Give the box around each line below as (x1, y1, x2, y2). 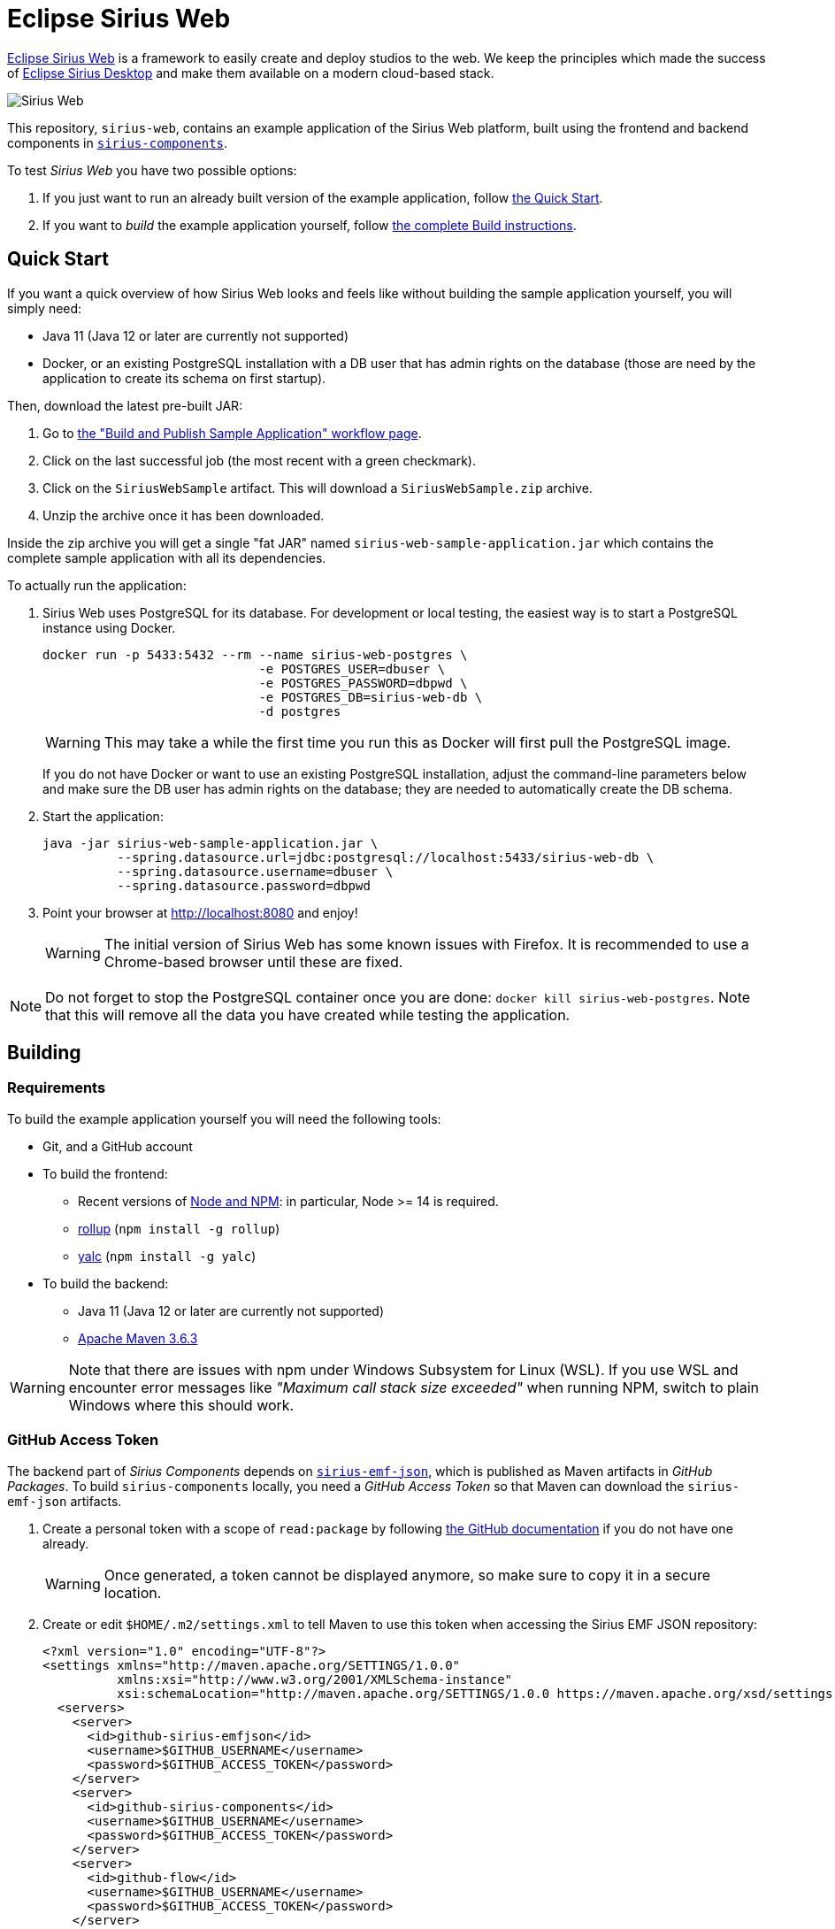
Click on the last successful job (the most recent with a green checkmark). (42, 452, 476, 468)
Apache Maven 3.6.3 (78, 1330, 198, 1346)
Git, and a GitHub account (42, 1138, 193, 1154)
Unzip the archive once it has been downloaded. (42, 507, 325, 523)
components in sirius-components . (7, 134, 228, 150)
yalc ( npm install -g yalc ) (78, 1248, 257, 1264)
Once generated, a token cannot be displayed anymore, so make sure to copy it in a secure (103, 1565, 711, 1584)
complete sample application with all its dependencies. (7, 549, 326, 565)
